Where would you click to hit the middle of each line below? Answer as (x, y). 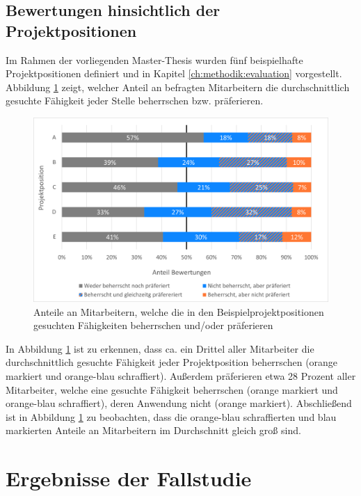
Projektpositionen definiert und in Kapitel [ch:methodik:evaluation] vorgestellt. (174, 73)
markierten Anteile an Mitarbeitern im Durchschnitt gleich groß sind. (153, 430)
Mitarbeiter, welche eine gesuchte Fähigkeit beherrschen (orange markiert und (172, 389)
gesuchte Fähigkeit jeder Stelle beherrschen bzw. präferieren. (135, 101)
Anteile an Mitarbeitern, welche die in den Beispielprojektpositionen (179, 311)
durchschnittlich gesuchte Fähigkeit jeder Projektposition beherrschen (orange (172, 362)
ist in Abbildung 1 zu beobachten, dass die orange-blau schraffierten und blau (171, 416)
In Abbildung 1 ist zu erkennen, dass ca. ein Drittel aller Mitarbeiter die (160, 348)
